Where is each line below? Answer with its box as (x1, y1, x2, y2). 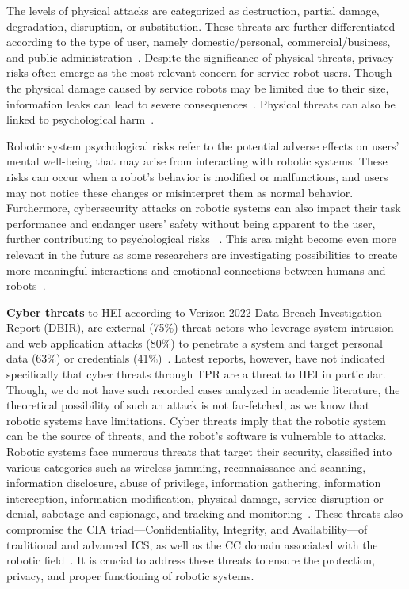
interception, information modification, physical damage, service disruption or (6, 489, 384, 506)
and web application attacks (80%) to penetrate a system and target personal (6, 334, 383, 351)
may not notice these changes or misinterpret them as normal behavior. (6, 184, 354, 200)
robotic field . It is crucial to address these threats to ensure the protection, (6, 552, 376, 568)
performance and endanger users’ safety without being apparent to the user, (6, 215, 376, 231)
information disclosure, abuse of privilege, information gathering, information (6, 474, 381, 491)
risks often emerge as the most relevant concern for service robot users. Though (6, 64, 392, 81)
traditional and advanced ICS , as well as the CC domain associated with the (6, 536, 378, 553)
